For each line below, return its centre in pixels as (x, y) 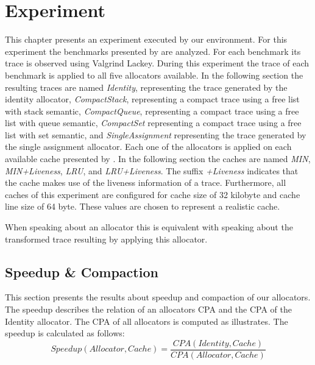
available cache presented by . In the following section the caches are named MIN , (158, 159)
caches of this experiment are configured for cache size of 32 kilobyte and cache (153, 194)
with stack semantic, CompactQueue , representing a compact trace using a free (152, 111)
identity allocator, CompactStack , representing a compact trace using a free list (152, 99)
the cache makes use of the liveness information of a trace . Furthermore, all (146, 182)
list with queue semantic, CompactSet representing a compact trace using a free (153, 123)
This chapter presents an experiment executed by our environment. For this (146, 39)
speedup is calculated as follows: (65, 333)
